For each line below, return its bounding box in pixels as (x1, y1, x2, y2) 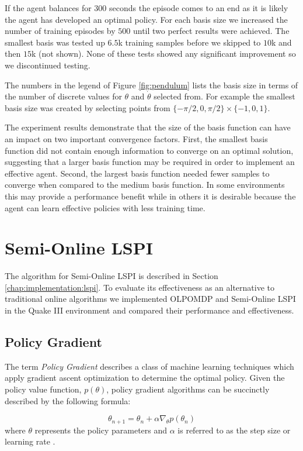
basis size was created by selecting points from (5, 101, 170, 113)
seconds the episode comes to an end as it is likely (109, 2, 288, 13)
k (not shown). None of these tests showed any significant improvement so (31, 47, 296, 60)
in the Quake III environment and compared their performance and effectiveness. (5, 304, 294, 316)
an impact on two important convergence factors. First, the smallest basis (5, 132, 268, 144)
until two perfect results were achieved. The (133, 25, 290, 37)
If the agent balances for (5, 2, 92, 13)
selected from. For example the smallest (154, 90, 295, 102)
